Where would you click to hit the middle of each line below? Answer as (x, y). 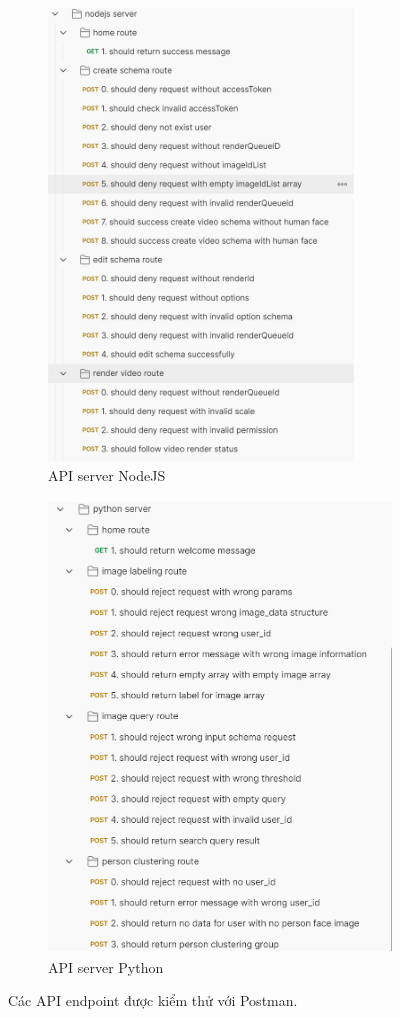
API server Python (106, 966)
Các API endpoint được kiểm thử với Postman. (153, 1000)
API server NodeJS (107, 475)
